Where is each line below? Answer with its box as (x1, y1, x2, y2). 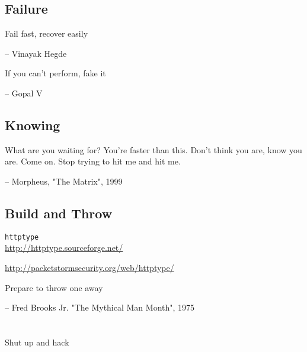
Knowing (5, 115, 60, 134)
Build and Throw (5, 204, 113, 222)
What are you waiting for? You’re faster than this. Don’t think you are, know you (5, 143, 302, 156)
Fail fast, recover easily (5, 27, 88, 40)
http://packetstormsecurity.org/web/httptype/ (5, 261, 174, 274)
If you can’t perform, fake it (5, 67, 106, 79)
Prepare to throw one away (5, 281, 103, 293)
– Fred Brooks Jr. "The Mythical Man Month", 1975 (5, 301, 195, 314)
